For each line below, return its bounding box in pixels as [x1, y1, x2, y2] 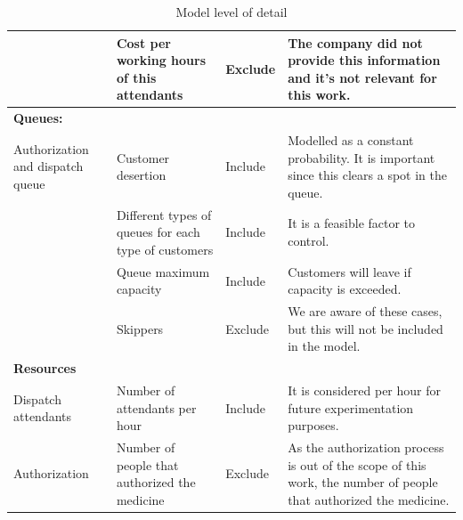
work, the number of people [288, 473, 438, 492]
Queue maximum [116, 262, 210, 280]
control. [288, 232, 329, 250]
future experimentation [288, 398, 414, 417]
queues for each [116, 223, 200, 241]
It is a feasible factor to [288, 214, 416, 232]
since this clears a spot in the [288, 166, 447, 184]
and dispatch [13, 157, 84, 175]
